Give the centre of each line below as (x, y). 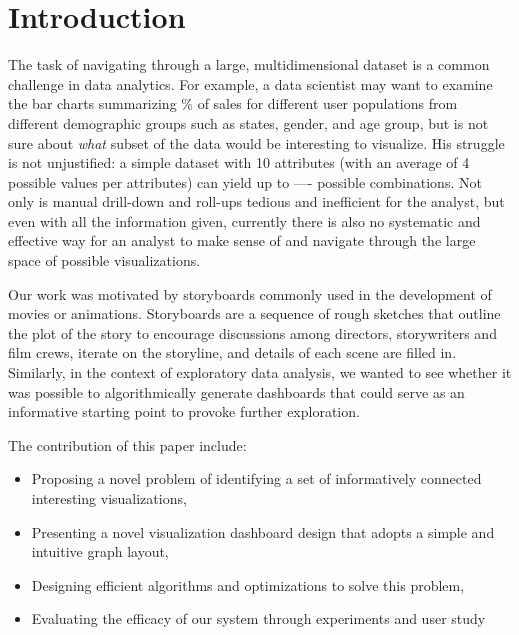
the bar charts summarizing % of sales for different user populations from (233, 103)
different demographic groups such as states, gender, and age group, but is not (248, 122)
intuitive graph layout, (100, 551)
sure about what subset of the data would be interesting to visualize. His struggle (256, 142)
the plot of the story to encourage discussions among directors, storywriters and (252, 332)
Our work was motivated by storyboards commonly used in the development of (250, 293)
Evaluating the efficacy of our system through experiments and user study (258, 618)
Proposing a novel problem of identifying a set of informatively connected (256, 478)
